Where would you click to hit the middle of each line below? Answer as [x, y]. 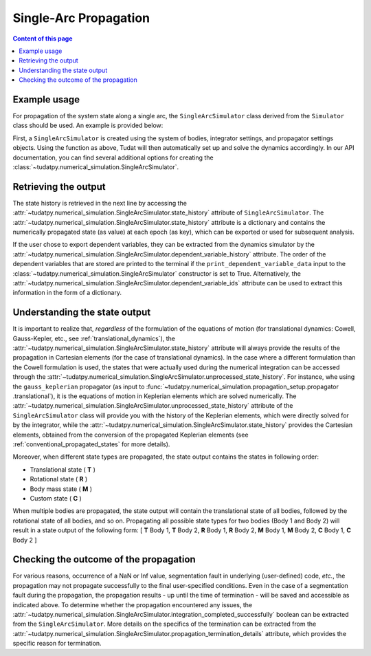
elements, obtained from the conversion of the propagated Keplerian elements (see [131, 435]
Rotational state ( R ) [59, 479]
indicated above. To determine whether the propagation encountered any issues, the [133, 604]
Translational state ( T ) [63, 469]
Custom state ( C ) [56, 498]
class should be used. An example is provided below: [88, 125]
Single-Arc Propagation [81, 18]
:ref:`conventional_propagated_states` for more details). [91, 444]
